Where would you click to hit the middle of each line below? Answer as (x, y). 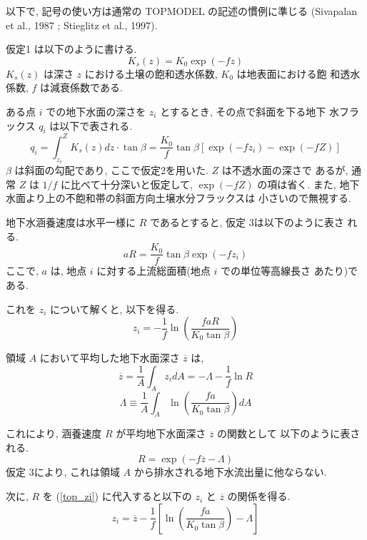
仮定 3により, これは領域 (63, 472)
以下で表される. (96, 125)
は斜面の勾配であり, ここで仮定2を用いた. (111, 170)
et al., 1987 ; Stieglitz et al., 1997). (82, 25)
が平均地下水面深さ (161, 433)
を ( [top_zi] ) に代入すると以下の (117, 496)
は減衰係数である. (81, 87)
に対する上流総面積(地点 (154, 271)
